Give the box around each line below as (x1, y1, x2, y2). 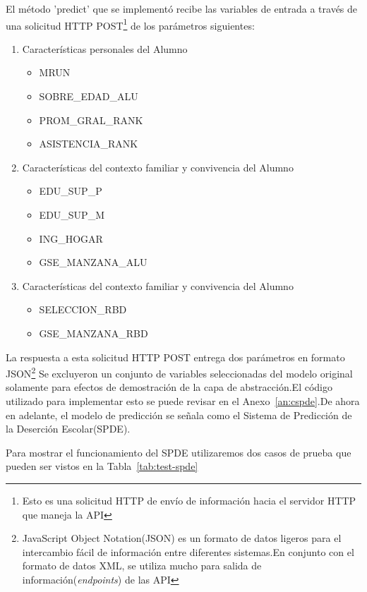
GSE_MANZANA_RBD (39, 325, 148, 340)
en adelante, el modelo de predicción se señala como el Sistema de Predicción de (6, 407, 352, 422)
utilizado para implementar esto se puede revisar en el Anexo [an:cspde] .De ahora (6, 394, 360, 408)
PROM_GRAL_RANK (39, 112, 143, 127)
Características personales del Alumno (22, 41, 188, 56)
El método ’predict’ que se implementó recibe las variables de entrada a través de (6, 1, 358, 16)
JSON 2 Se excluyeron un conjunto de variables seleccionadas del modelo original (6, 364, 353, 380)
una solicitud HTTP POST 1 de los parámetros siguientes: (6, 16, 255, 32)
